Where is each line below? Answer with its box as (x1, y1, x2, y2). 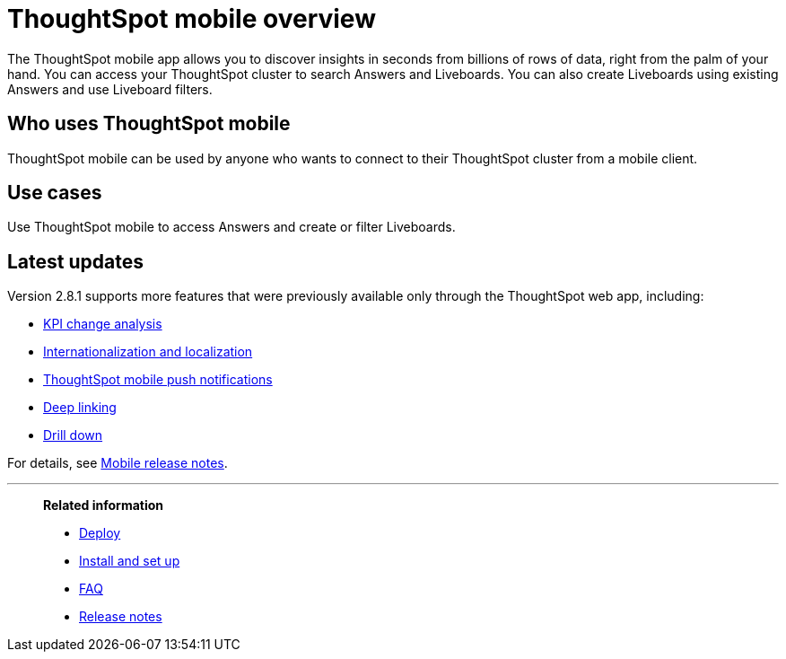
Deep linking (43, 400, 117, 416)
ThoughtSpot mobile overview (7, 4, 376, 34)
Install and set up (79, 553, 180, 569)
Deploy (79, 525, 121, 541)
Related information (43, 497, 164, 514)
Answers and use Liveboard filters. (7, 81, 213, 97)
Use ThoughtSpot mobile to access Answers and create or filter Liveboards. (7, 219, 456, 235)
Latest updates (7, 250, 144, 273)
